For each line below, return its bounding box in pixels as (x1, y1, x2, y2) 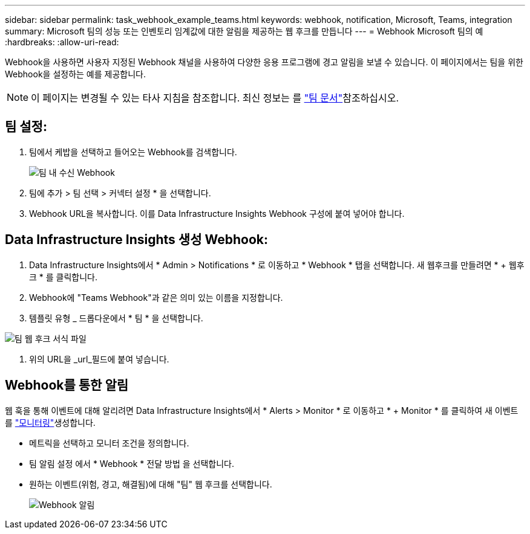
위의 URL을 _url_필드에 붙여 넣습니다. (29, 353, 169, 364)
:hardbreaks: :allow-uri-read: (5, 37, 119, 47)
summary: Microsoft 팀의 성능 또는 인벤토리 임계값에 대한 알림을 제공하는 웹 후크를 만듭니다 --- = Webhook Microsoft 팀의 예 (5, 26, 483, 36)
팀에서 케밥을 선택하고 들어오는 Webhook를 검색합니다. (29, 146, 237, 157)
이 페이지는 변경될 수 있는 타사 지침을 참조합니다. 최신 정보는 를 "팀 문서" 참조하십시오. (31, 92, 399, 104)
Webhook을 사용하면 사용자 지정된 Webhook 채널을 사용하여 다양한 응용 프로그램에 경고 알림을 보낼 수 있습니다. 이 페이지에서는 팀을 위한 (5, 57, 523, 67)
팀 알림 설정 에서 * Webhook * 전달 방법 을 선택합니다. (29, 458, 234, 469)
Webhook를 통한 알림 (5, 378, 129, 393)
